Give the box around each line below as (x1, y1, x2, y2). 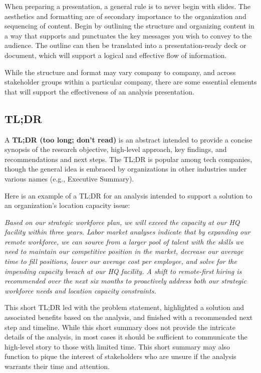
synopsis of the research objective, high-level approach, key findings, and (5, 144, 227, 154)
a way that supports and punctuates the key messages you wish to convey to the (5, 30, 252, 40)
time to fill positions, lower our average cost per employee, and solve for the (5, 256, 237, 266)
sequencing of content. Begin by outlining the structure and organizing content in (5, 20, 254, 31)
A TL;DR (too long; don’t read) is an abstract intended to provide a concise (5, 134, 252, 144)
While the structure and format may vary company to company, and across (5, 66, 236, 77)
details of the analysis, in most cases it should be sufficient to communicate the (5, 331, 247, 342)
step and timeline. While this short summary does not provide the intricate (5, 321, 235, 332)
